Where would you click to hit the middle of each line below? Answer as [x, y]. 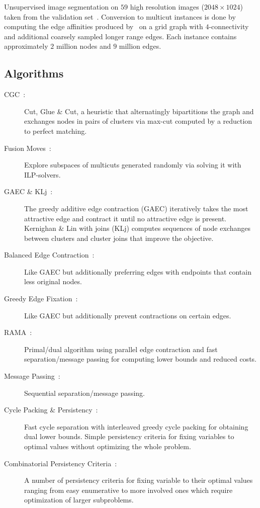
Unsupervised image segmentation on [61, 7]
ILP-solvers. [42, 174]
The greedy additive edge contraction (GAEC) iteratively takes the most [136, 208]
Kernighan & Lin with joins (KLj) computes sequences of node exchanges [137, 228]
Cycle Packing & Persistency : [51, 410]
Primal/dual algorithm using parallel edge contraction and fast [121, 349]
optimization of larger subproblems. [79, 500]
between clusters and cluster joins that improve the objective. [119, 238]
